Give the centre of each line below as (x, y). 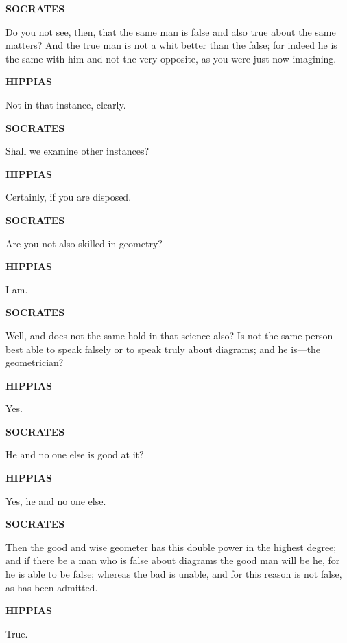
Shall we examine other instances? (77, 151)
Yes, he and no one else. (56, 500)
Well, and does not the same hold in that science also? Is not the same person (169, 335)
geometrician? (35, 362)
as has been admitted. (52, 587)
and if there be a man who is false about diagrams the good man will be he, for (173, 560)
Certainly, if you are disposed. (69, 197)
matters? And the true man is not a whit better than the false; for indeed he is (171, 45)
